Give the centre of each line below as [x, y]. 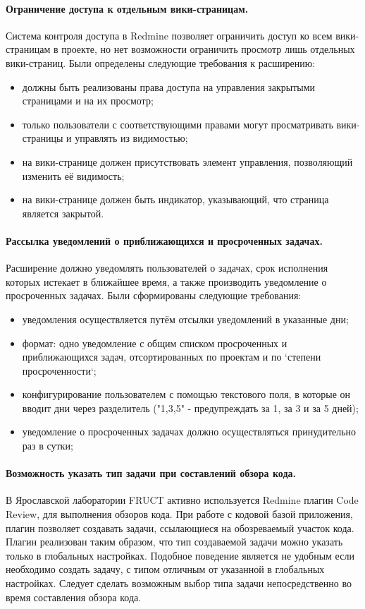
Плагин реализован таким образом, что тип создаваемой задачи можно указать [174, 542]
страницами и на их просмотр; [88, 101]
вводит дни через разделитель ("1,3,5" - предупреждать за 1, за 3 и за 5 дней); [190, 408]
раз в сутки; [48, 446]
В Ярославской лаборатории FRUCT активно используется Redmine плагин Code [182, 500]
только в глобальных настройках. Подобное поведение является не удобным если [180, 555]
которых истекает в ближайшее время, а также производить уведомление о [166, 281]
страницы [43, 138]
